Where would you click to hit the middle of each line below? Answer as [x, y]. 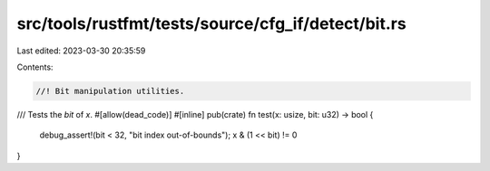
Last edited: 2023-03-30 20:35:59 [81, 51]
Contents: [35, 67]
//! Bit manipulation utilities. [110, 91]
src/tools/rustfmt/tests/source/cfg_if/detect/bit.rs [212, 24]
